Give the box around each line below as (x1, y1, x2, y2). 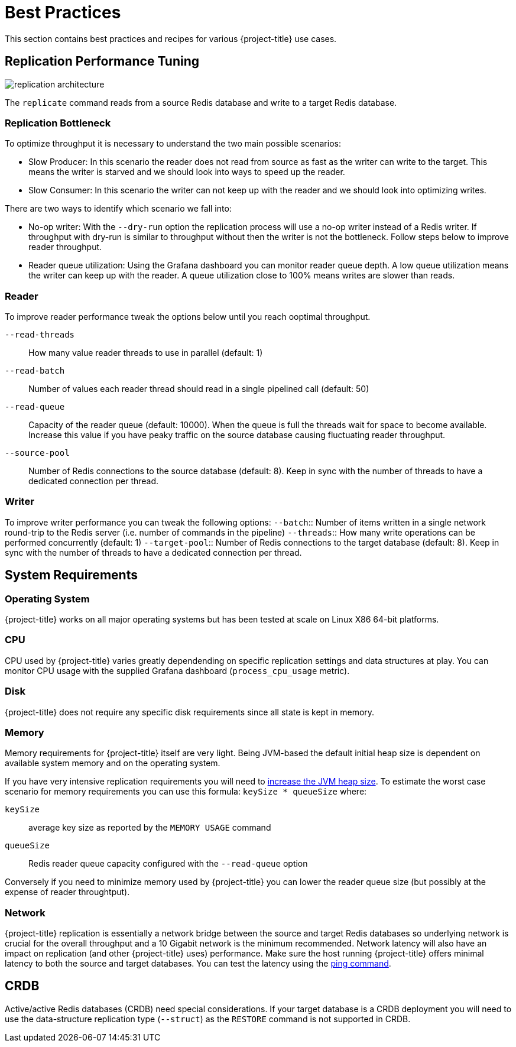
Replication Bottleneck (5, 116, 111, 129)
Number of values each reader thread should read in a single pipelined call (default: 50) (28, 384, 369, 394)
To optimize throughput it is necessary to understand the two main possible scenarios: (5, 138, 341, 149)
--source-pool (5, 448, 70, 458)
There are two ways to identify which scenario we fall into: (5, 203, 232, 214)
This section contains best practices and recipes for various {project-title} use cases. (5, 33, 337, 44)
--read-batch (5, 366, 65, 376)
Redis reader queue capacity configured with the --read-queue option (28, 858, 308, 869)
